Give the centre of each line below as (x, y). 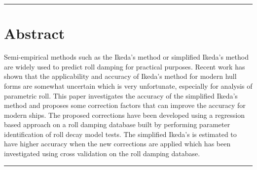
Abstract (35, 33)
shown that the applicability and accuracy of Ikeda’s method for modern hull (120, 76)
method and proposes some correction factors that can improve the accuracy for (125, 105)
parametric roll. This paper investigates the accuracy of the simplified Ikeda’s (121, 95)
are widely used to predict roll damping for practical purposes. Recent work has (125, 66)
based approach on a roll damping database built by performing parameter (117, 124)
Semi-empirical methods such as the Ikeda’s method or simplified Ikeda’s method (126, 57)
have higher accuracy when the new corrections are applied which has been (117, 144)
